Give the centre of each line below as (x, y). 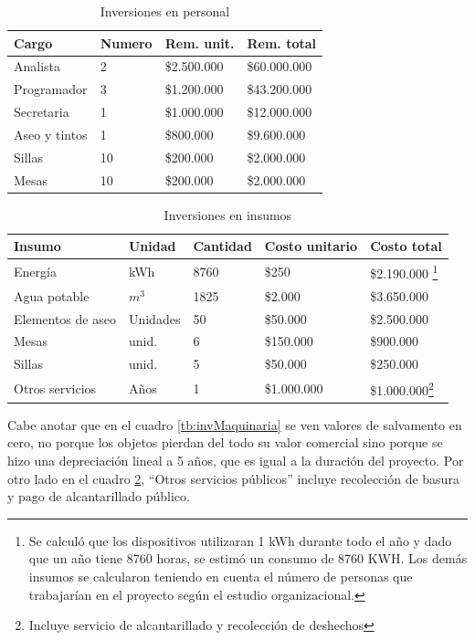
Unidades (154, 318)
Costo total (406, 246)
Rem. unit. (200, 42)
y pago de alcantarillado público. (99, 496)
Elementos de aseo (65, 318)
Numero (126, 42)
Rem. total (282, 42)
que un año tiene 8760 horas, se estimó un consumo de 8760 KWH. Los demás (248, 558)
